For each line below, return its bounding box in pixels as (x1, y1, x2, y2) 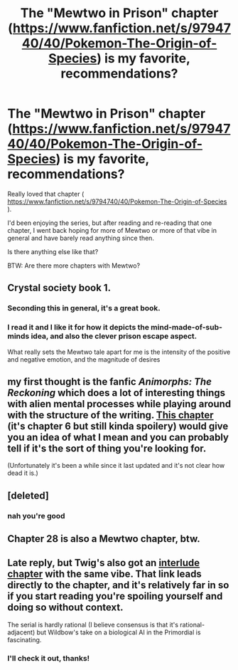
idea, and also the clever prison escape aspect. (31, 331, 198, 341)
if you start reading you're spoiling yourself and (7, 590, 223, 602)
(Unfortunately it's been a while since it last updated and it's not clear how (7, 461, 225, 470)
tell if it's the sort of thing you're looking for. (7, 442, 207, 454)
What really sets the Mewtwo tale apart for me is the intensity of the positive (7, 347, 231, 356)
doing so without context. (7, 602, 124, 614)
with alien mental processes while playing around (7, 397, 232, 410)
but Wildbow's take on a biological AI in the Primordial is (36, 628, 201, 637)
